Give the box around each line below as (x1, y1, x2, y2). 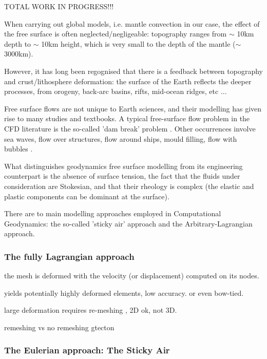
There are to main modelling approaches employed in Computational (4, 208, 221, 219)
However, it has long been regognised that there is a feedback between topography (4, 65, 263, 76)
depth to (4, 38, 31, 49)
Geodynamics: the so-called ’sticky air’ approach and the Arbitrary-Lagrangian (4, 218, 253, 229)
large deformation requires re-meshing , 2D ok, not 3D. (4, 305, 177, 315)
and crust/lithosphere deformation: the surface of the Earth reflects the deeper (4, 75, 252, 86)
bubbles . (4, 143, 33, 154)
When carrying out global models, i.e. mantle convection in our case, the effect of (4, 18, 260, 29)
